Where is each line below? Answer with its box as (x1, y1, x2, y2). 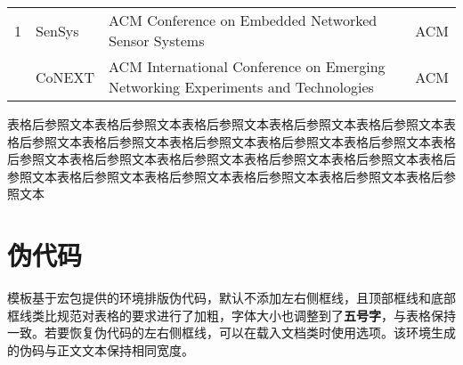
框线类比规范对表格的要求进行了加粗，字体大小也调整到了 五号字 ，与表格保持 (7, 305, 456, 324)
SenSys (36, 20, 79, 41)
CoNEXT (36, 66, 95, 87)
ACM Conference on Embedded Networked (109, 10, 378, 30)
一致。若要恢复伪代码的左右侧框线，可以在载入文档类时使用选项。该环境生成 (7, 323, 456, 342)
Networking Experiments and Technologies (109, 77, 374, 97)
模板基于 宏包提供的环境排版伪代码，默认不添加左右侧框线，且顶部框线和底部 (7, 288, 456, 307)
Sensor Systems (109, 30, 205, 51)
